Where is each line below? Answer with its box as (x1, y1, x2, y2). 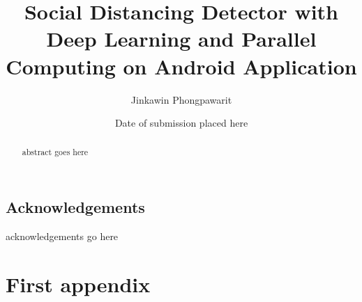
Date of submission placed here (114, 116, 248, 130)
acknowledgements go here (6, 228, 119, 243)
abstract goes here (22, 146, 89, 158)
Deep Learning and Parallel (46, 24, 317, 53)
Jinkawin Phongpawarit (130, 92, 232, 106)
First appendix (6, 269, 151, 298)
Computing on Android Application (6, 51, 357, 80)
